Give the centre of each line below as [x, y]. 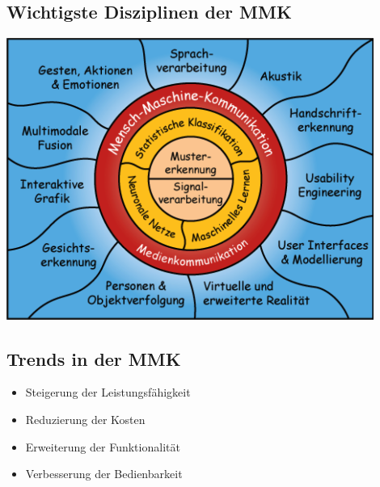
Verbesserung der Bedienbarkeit [104, 474]
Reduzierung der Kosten [85, 420]
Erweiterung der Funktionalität [103, 446]
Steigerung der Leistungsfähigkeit [108, 392]
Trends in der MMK [94, 358]
